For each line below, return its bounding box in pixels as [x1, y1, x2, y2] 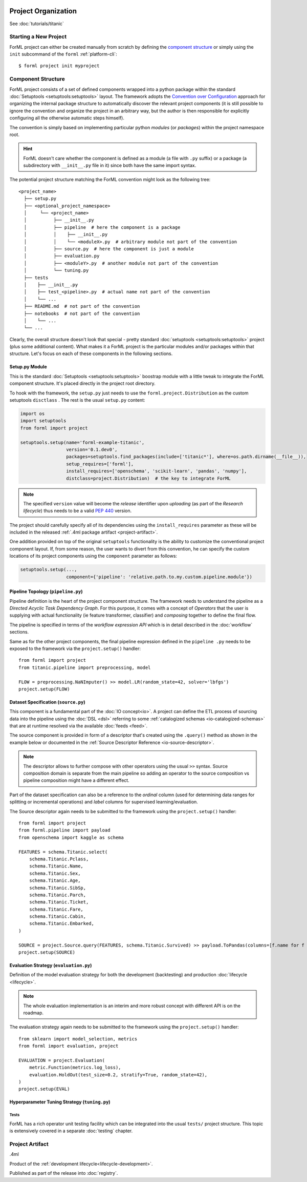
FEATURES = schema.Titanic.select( [18, 849, 108, 855]
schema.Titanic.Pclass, [29, 856, 89, 862]
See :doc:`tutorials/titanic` [9, 21, 64, 27]
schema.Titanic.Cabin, [29, 914, 86, 919]
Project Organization [9, 7, 77, 15]
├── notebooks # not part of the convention [24, 310, 140, 317]
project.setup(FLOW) [18, 686, 70, 692]
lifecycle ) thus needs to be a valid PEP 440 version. [23, 508, 132, 514]
